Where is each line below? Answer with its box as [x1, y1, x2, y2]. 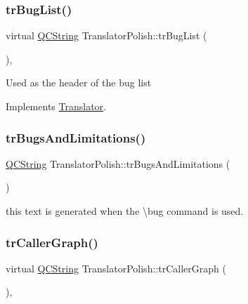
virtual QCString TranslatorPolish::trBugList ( [6, 28, 207, 43]
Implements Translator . [6, 99, 106, 113]
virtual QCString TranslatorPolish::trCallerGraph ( [6, 260, 226, 275]
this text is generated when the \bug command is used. [6, 204, 244, 218]
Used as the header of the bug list [6, 75, 152, 90]
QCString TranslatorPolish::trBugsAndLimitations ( [6, 156, 230, 171]
